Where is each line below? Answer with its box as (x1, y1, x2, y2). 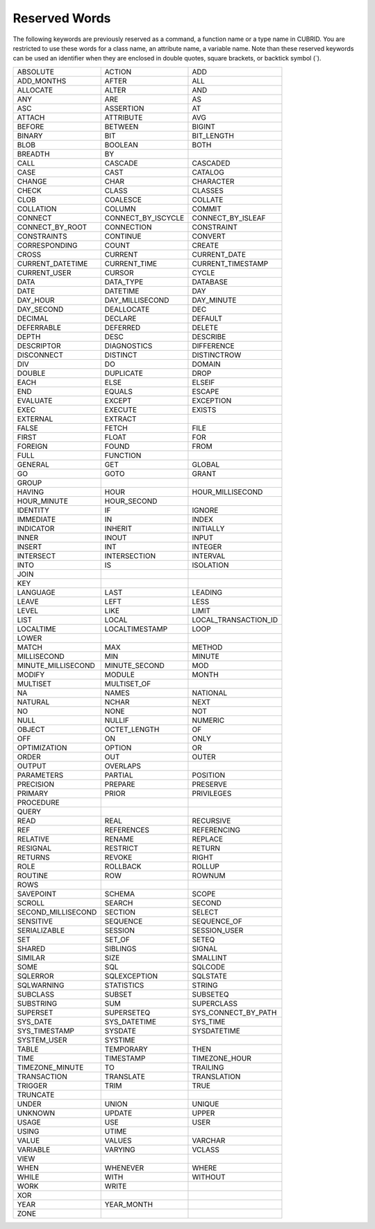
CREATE (192, 240, 219, 250)
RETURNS (17, 853, 50, 862)
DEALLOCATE (104, 304, 150, 314)
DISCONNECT (17, 350, 64, 360)
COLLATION (17, 204, 57, 214)
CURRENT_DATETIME (17, 258, 88, 268)
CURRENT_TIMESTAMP (192, 258, 269, 268)
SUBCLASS (17, 989, 55, 999)
